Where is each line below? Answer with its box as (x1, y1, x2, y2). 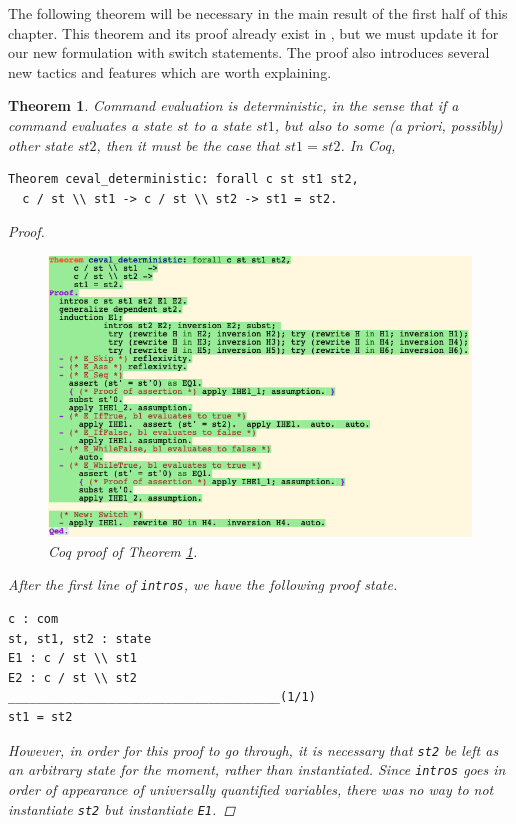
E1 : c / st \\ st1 (8, 651, 137, 666)
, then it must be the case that (96, 134, 280, 155)
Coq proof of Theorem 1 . (48, 540, 198, 561)
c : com (8, 612, 59, 627)
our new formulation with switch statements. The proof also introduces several (8, 42, 490, 63)
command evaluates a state (8, 114, 172, 135)
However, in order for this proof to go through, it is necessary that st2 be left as (8, 739, 499, 760)
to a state (193, 114, 252, 135)
